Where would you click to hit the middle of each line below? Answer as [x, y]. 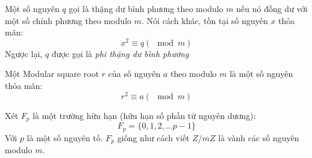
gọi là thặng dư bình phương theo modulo [146, 8]
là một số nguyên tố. [65, 137]
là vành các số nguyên [259, 137]
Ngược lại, [24, 53]
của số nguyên [134, 74]
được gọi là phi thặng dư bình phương [120, 53]
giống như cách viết [153, 137]
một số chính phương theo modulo [68, 20]
